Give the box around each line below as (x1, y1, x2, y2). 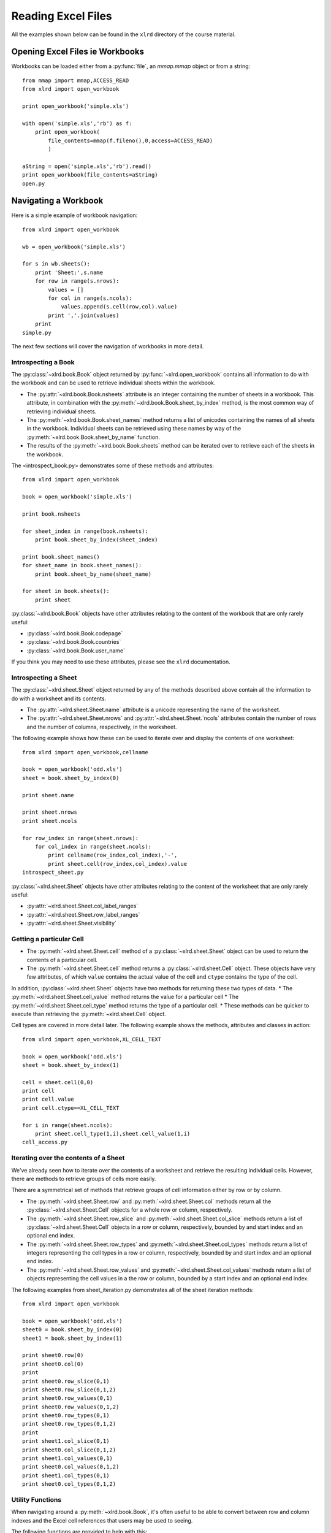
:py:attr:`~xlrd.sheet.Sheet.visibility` (26, 920, 116, 927)
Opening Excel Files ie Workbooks (11, 47, 144, 57)
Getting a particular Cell (11, 935, 84, 943)
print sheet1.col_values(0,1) (22, 1455, 113, 1462)
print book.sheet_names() (22, 553, 101, 560)
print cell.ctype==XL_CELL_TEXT (22, 1104, 120, 1111)
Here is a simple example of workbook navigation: (11, 212, 138, 219)
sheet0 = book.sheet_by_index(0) (22, 1326, 123, 1333)
